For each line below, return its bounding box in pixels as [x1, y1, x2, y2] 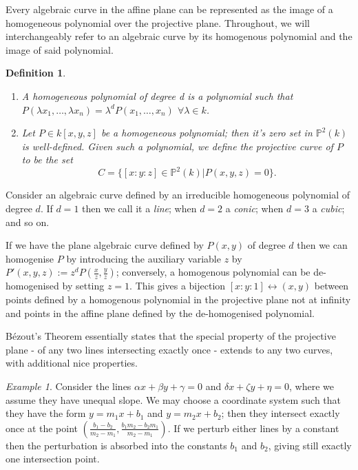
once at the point [6, 420, 78, 435]
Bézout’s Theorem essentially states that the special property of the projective [6, 329, 336, 343]
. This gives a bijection [129, 278, 226, 293]
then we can [297, 238, 348, 252]
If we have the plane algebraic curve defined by [6, 238, 204, 252]
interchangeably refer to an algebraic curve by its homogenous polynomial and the [6, 29, 352, 43]
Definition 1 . [6, 65, 66, 80]
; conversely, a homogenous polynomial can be [116, 265, 310, 279]
